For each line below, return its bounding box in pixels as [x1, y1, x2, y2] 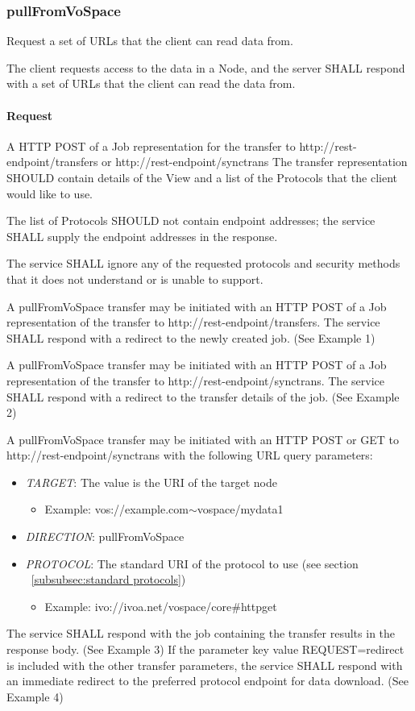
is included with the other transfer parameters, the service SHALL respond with [6, 656, 403, 673]
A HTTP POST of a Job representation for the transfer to [6, 137, 296, 154]
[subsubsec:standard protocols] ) [31, 571, 186, 588]
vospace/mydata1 [197, 501, 284, 518]
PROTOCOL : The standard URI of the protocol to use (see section [25, 555, 359, 572]
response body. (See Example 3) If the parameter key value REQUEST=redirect [6, 641, 405, 658]
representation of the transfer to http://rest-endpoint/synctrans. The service [6, 372, 384, 389]
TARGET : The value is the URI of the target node [25, 473, 278, 490]
